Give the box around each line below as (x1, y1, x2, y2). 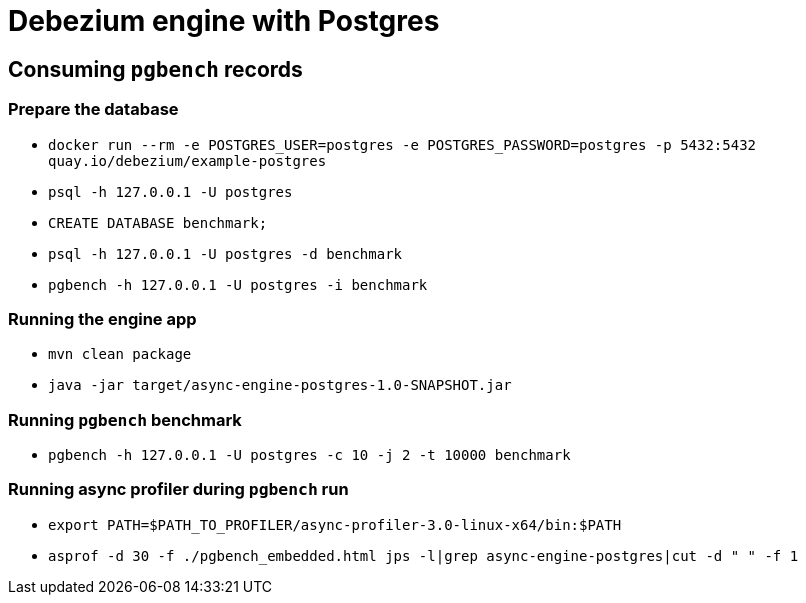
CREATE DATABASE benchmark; (48, 214, 268, 231)
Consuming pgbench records (8, 56, 303, 82)
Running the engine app (8, 308, 197, 329)
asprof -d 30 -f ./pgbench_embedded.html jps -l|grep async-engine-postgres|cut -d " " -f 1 (48, 547, 799, 564)
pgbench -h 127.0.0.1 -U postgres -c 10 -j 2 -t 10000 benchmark (48, 447, 571, 464)
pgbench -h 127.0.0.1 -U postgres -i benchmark (48, 276, 428, 293)
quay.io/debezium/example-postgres (48, 152, 327, 169)
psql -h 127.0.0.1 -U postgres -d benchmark (48, 245, 403, 262)
